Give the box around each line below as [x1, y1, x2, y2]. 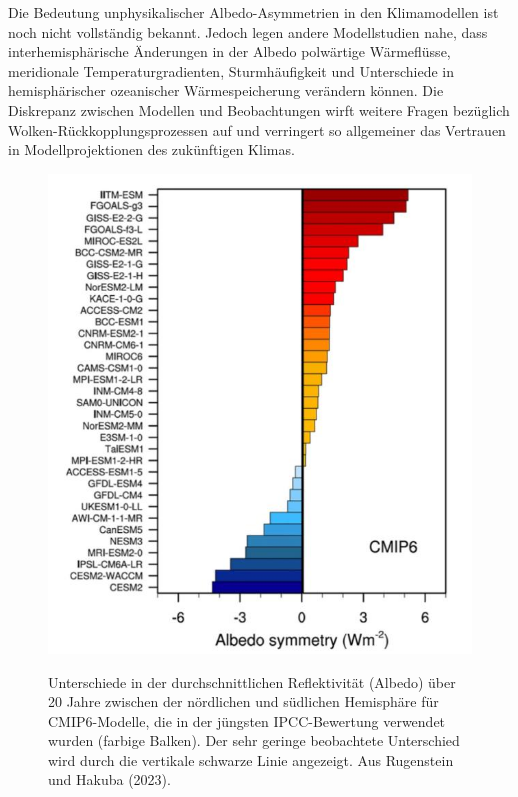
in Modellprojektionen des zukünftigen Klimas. [8, 139, 295, 160]
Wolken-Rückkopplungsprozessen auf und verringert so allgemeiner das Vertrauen [8, 119, 506, 140]
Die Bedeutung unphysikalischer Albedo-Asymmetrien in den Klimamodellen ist [8, 2, 499, 22]
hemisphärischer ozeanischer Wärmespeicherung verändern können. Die [8, 80, 444, 101]
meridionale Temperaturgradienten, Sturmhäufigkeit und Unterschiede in [8, 60, 455, 81]
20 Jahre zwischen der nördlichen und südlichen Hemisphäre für [48, 691, 439, 712]
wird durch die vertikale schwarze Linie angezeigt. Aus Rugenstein [48, 749, 454, 770]
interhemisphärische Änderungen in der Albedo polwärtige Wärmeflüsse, [8, 41, 451, 62]
